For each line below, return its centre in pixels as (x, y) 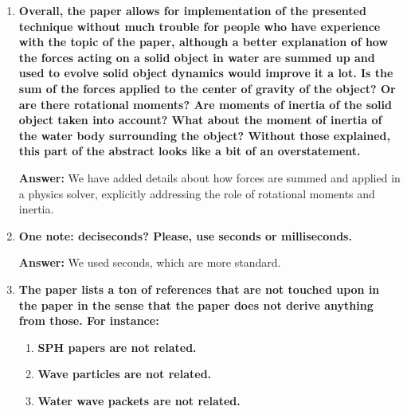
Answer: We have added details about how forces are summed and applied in (209, 177)
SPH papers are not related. (117, 347)
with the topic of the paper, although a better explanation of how (203, 42)
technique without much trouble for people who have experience (200, 26)
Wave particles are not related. (125, 374)
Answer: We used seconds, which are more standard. (150, 262)
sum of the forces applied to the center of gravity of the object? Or (207, 88)
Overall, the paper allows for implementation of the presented (192, 10)
